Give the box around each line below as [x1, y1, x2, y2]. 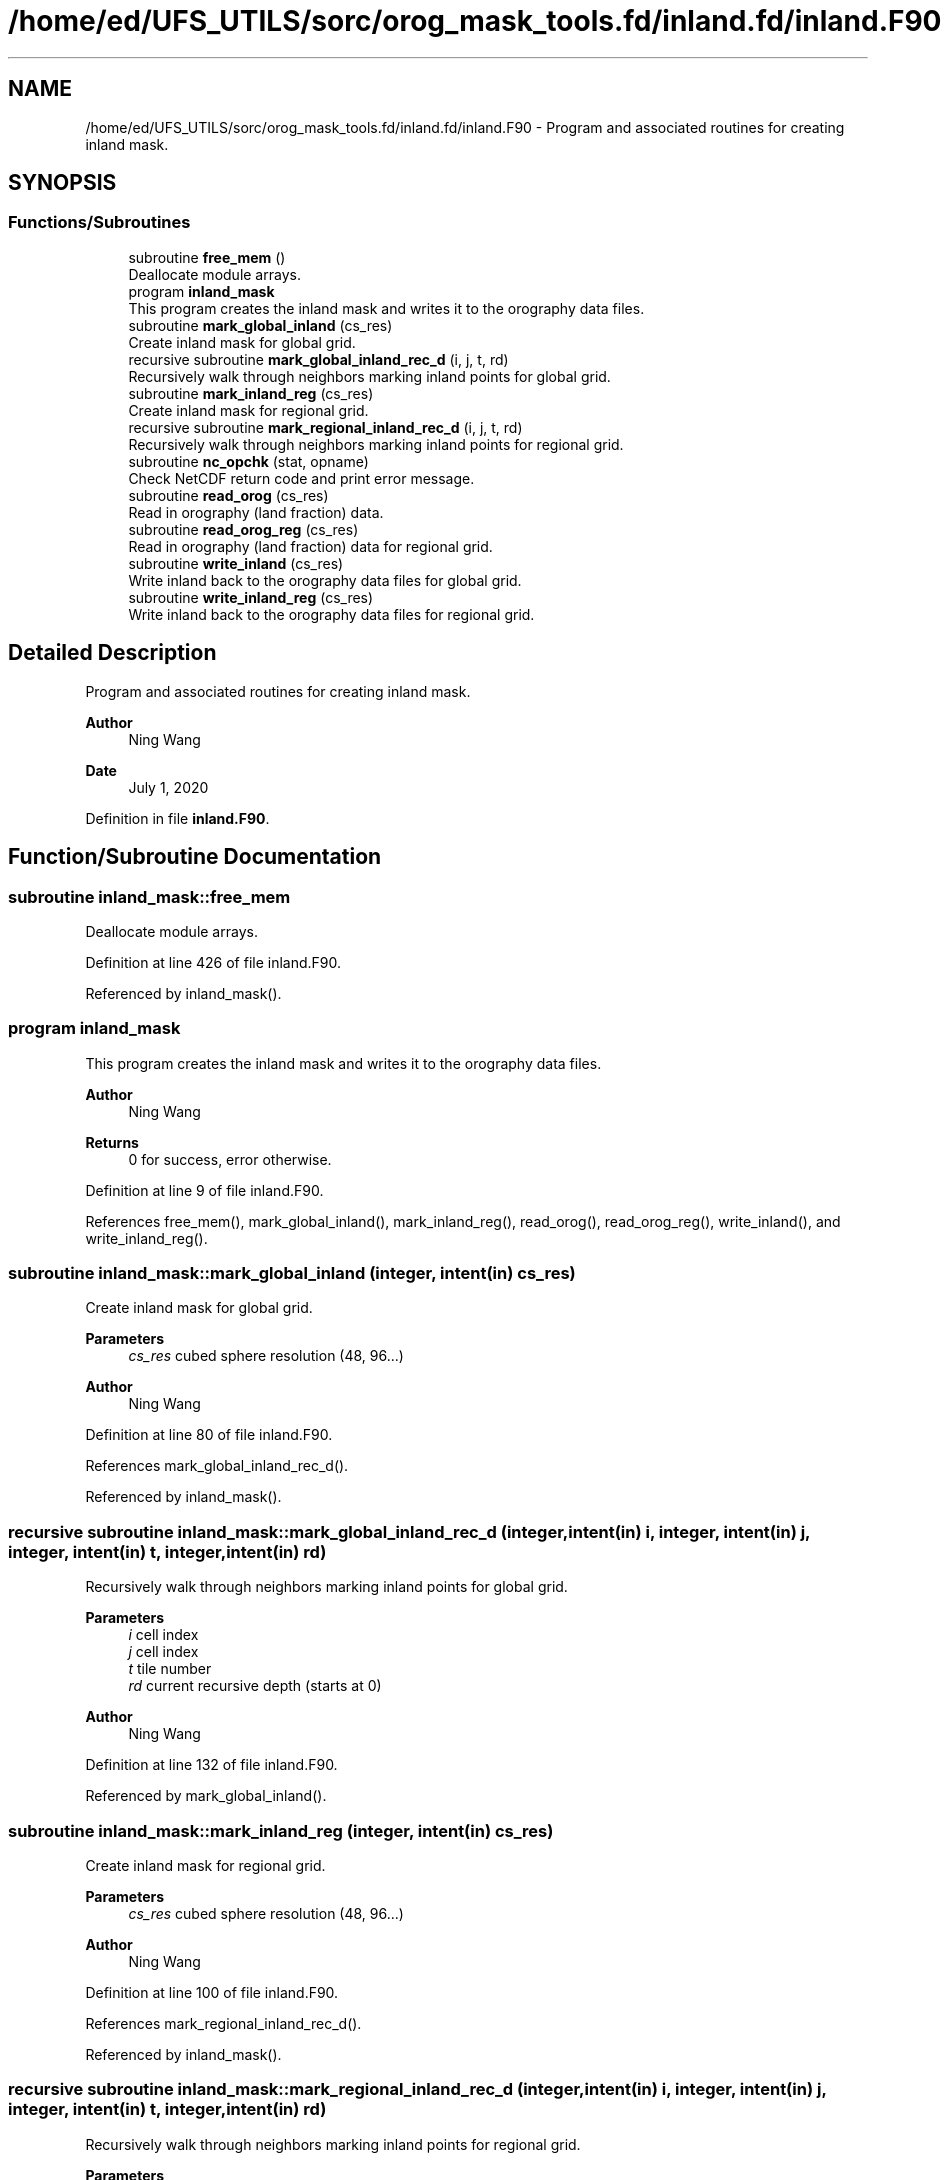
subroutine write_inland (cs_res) [128, 554, 344, 572]
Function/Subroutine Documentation [8, 844, 382, 870]
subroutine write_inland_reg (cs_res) [128, 588, 374, 606]
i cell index [128, 1626, 199, 1644]
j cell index [128, 1643, 199, 1661]
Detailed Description [8, 640, 217, 666]
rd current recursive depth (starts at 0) [128, 1677, 382, 1695]
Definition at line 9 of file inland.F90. [85, 1181, 324, 1199]
